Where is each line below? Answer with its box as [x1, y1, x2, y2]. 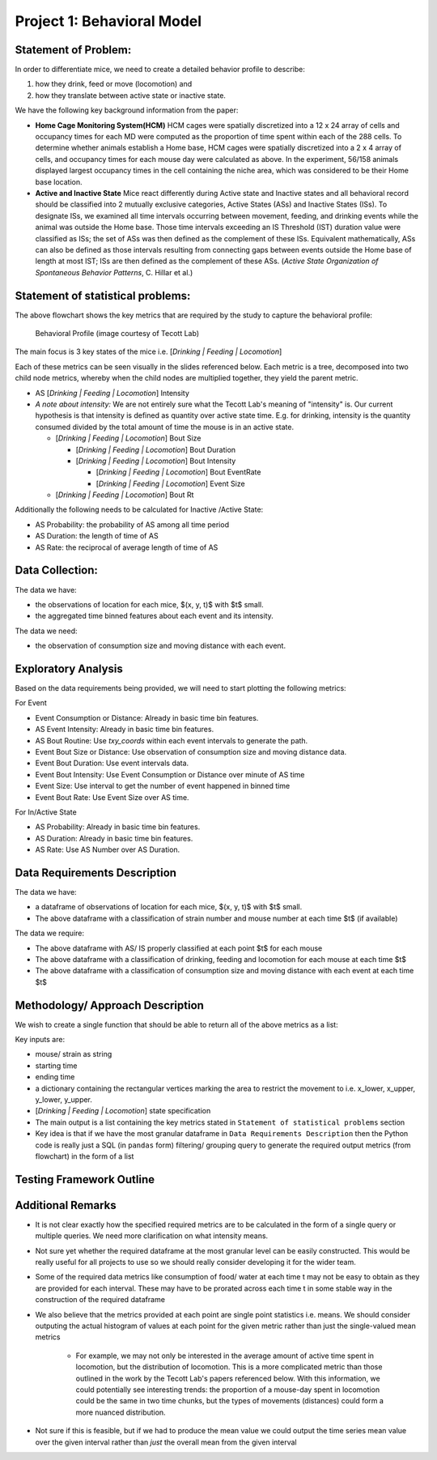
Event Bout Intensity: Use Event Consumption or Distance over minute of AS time [35, 769, 305, 779]
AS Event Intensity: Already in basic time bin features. [35, 725, 214, 734]
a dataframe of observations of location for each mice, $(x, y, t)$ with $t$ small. [35, 902, 303, 912]
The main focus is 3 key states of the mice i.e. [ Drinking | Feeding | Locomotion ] [15, 347, 282, 356]
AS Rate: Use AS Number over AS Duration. [35, 845, 180, 854]
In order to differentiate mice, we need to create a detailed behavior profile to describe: [15, 65, 305, 74]
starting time [35, 1061, 78, 1071]
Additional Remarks [15, 1198, 117, 1212]
